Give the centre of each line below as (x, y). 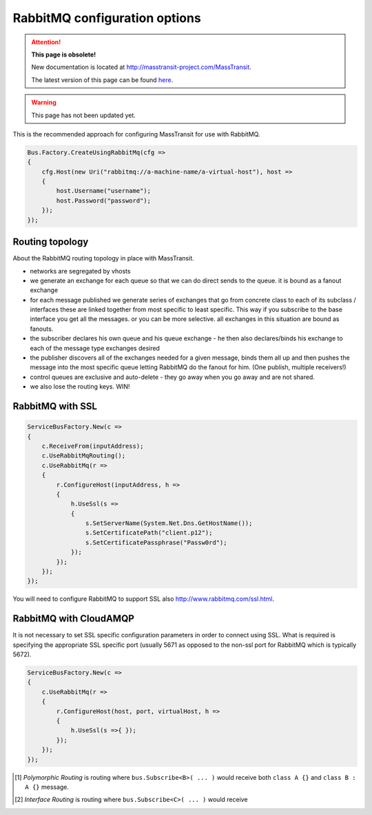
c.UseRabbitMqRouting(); (84, 456)
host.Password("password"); (104, 200)
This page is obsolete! (64, 54)
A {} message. (47, 787)
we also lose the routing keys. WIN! (80, 386)
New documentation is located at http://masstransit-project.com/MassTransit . (141, 67)
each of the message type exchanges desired (95, 348)
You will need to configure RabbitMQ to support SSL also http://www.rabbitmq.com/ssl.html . (144, 599)
